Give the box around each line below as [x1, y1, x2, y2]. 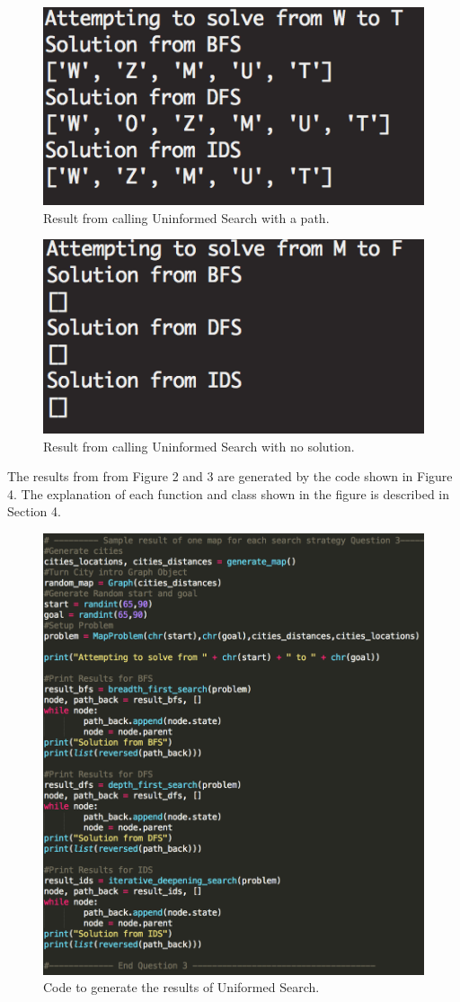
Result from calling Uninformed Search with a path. [43, 208, 330, 227]
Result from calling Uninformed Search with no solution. [43, 436, 355, 455]
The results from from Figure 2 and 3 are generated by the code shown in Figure [7, 467, 453, 486]
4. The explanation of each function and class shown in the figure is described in [7, 484, 450, 503]
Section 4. [7, 502, 61, 521]
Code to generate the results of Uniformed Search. [43, 978, 320, 997]
